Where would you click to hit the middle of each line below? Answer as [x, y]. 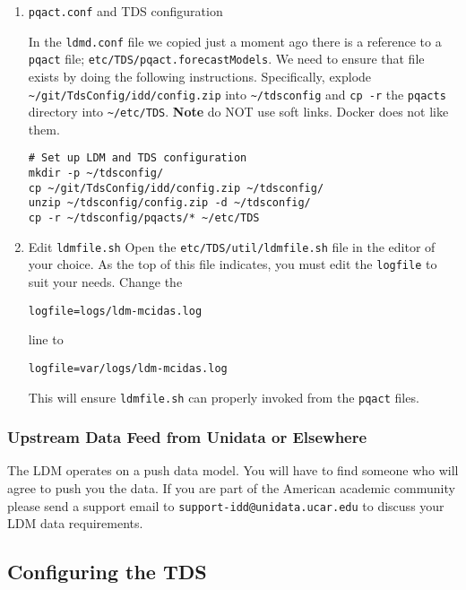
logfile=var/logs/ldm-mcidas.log [128, 368]
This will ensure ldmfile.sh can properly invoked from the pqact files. [224, 397]
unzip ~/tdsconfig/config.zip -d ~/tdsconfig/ [169, 203]
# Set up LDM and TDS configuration [138, 158]
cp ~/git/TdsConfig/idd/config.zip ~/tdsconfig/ [176, 188]
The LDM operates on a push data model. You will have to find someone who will [233, 470]
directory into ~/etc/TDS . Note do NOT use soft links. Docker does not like [238, 112]
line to [46, 339]
